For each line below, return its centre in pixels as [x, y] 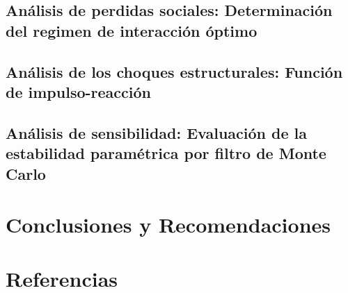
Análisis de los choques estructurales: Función [174, 71]
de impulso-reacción [78, 91]
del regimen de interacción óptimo [132, 30]
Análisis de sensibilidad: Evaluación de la [157, 132]
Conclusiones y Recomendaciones [168, 225]
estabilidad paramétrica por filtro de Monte [166, 153]
